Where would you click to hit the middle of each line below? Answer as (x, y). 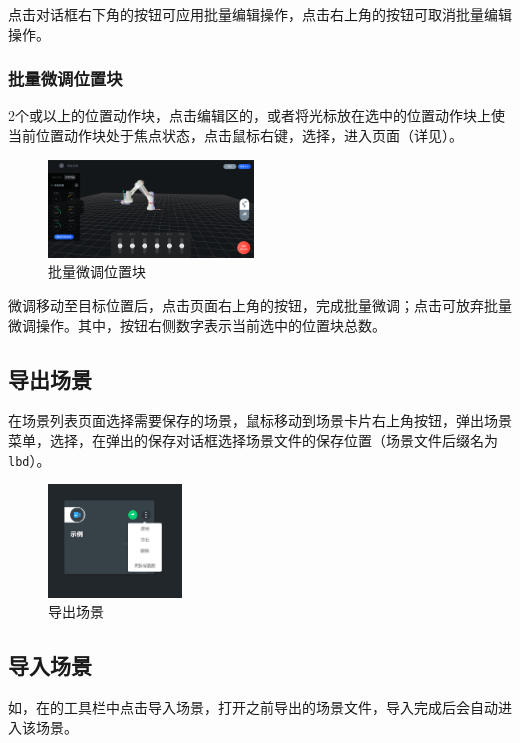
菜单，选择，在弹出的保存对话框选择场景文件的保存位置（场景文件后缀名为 (253, 440)
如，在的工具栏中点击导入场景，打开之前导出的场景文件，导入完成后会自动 (253, 707)
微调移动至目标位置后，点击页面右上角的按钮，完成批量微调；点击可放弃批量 (260, 305)
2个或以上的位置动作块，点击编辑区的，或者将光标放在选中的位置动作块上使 (256, 115)
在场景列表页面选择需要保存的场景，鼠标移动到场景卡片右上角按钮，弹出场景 (260, 420)
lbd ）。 (29, 459)
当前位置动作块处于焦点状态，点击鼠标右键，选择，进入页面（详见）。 (235, 135)
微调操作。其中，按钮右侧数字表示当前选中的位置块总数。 (197, 324)
